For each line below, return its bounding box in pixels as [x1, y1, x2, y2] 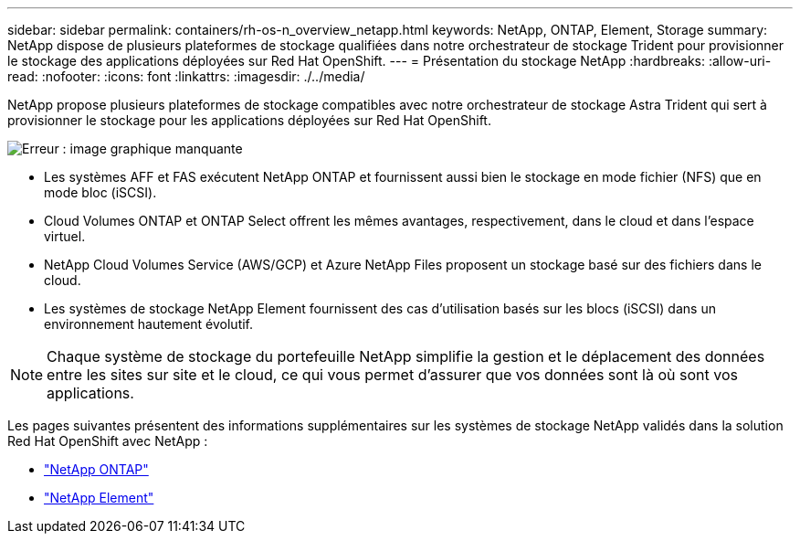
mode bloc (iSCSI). [44, 185, 157, 200]
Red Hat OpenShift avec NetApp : [7, 433, 208, 449]
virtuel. [44, 228, 86, 244]
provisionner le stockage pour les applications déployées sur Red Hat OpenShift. [7, 112, 491, 128]
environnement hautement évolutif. [44, 316, 254, 332]
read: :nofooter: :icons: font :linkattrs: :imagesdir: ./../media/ [7, 69, 365, 84]
